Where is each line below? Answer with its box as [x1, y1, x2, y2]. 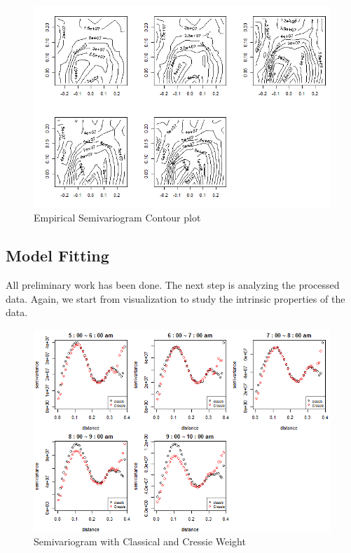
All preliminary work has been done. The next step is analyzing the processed [6, 278, 340, 292]
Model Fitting [6, 245, 109, 266]
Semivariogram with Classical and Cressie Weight [34, 534, 246, 549]
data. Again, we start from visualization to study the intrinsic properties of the [6, 291, 345, 306]
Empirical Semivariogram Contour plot [34, 210, 201, 225]
